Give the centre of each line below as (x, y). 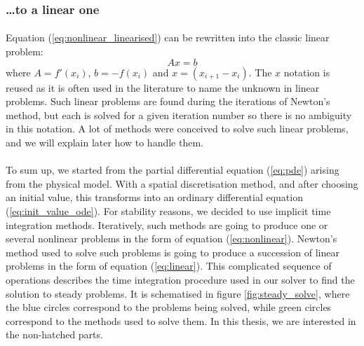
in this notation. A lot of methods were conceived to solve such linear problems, (177, 129)
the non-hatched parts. (54, 334)
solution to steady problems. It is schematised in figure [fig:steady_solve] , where (178, 293)
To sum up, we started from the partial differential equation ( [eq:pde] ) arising (173, 170)
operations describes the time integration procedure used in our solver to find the (180, 279)
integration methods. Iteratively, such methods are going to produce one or (167, 224)
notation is (307, 72)
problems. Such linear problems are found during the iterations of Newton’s (168, 101)
